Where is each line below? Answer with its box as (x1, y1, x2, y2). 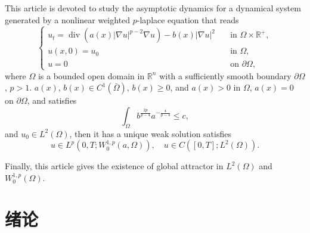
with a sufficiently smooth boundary (159, 69, 292, 82)
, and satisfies (27, 94, 77, 107)
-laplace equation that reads (137, 13, 239, 26)
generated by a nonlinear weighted (5, 13, 131, 26)
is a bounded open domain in (38, 69, 145, 82)
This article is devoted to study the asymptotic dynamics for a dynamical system (5, 2, 301, 14)
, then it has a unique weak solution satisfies (69, 127, 231, 139)
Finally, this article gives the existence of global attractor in (5, 160, 224, 172)
